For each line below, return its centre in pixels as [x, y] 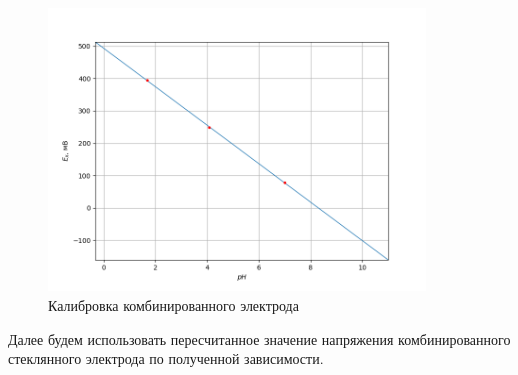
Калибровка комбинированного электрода [173, 305]
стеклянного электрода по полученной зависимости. [166, 358]
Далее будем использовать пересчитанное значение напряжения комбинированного [259, 338]
